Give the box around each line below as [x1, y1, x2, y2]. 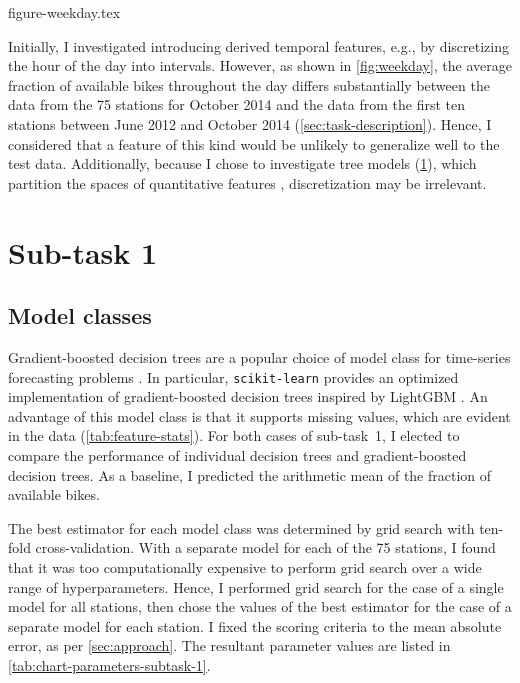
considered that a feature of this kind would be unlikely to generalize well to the [8, 133, 500, 154]
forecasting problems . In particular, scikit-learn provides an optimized [8, 366, 459, 387]
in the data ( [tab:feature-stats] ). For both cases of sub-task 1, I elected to [8, 425, 460, 446]
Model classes [8, 300, 152, 331]
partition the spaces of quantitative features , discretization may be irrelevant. [8, 172, 487, 193]
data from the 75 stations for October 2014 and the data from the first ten [8, 94, 465, 115]
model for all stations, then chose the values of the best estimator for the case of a [8, 596, 512, 617]
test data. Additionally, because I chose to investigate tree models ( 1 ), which [8, 153, 477, 174]
